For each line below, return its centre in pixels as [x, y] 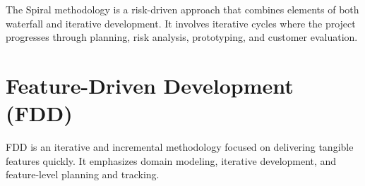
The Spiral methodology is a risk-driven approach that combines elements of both [182, 9]
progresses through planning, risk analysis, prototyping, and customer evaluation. [182, 37]
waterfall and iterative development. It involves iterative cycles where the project [181, 23]
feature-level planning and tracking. [83, 174]
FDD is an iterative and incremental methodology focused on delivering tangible [180, 147]
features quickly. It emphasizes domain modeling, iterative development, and [171, 160]
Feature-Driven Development [150, 85]
